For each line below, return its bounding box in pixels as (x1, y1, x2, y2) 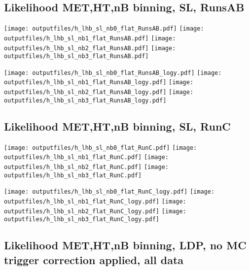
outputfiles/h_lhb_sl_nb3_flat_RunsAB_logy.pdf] (4, 97, 167, 104)
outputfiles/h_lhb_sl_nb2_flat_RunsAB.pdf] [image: (4, 44, 176, 52)
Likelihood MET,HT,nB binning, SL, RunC (4, 118, 231, 134)
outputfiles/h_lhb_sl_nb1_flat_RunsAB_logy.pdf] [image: (4, 79, 194, 86)
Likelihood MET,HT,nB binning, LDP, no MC (4, 237, 247, 253)
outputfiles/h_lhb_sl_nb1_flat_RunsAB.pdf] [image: (4, 34, 176, 42)
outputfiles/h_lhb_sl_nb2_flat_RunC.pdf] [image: (4, 163, 169, 170)
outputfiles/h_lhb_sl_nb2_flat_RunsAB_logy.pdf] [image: (4, 89, 194, 96)
